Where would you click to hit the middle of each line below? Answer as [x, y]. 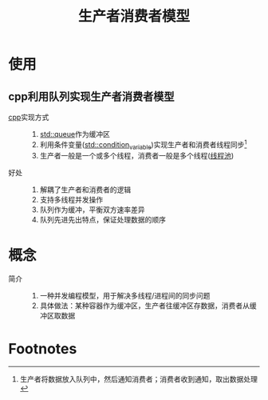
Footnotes [43, 348]
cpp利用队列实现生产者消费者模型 [91, 96]
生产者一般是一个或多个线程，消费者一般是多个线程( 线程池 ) [137, 156]
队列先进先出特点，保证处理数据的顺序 [102, 220]
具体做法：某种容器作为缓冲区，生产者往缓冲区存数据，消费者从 [144, 306]
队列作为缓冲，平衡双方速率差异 [92, 210]
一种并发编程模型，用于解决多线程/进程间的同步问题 [125, 296]
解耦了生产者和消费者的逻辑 [85, 190]
